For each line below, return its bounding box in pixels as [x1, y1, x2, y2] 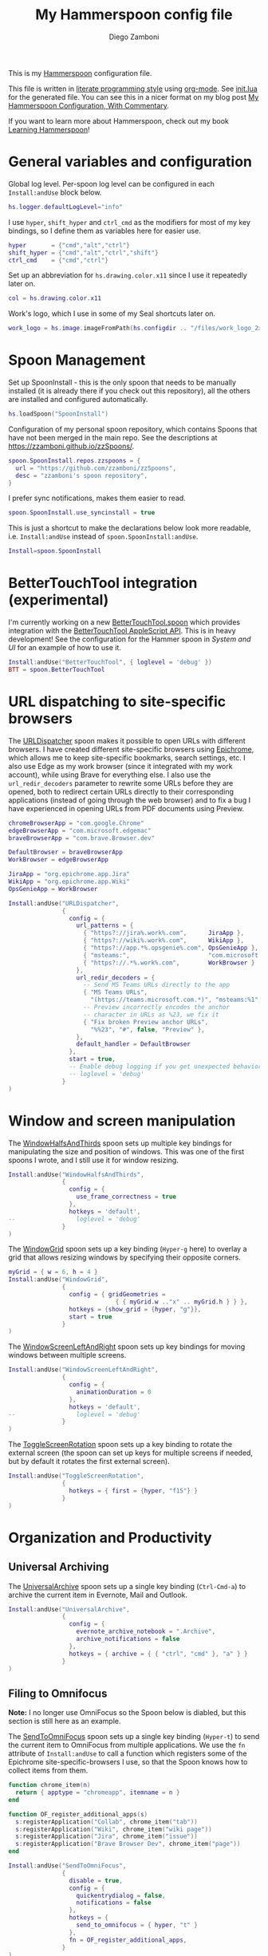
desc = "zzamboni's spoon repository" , [15, 471, 148, 479]
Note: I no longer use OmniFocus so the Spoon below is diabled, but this [8, 1708, 246, 1717]
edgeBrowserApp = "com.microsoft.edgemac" [8, 826, 152, 834]
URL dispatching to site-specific [8, 692, 226, 711]
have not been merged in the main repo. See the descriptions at [8, 432, 218, 442]
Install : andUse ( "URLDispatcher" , [8, 899, 120, 907]
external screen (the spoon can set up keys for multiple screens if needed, [8, 1448, 254, 1457]
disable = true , [69, 1876, 124, 1884]
